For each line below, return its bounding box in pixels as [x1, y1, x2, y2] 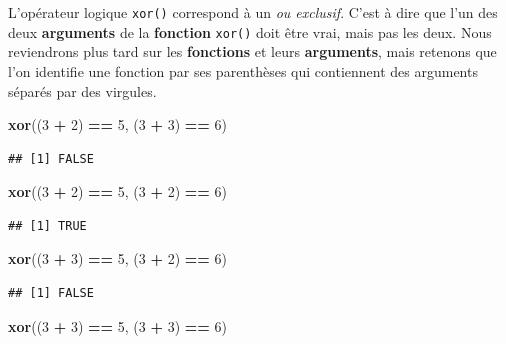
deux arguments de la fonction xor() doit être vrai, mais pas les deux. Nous [8, 21, 492, 42]
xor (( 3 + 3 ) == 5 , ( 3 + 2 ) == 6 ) [8, 248, 227, 269]
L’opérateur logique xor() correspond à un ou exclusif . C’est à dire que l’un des [8, 2, 498, 22]
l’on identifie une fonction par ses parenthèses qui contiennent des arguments [8, 60, 478, 81]
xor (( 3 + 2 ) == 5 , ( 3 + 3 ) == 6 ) [8, 114, 227, 135]
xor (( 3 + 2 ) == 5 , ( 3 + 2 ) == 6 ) [8, 181, 227, 202]
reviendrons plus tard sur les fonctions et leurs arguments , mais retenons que [8, 41, 497, 62]
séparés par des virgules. [8, 80, 157, 101]
